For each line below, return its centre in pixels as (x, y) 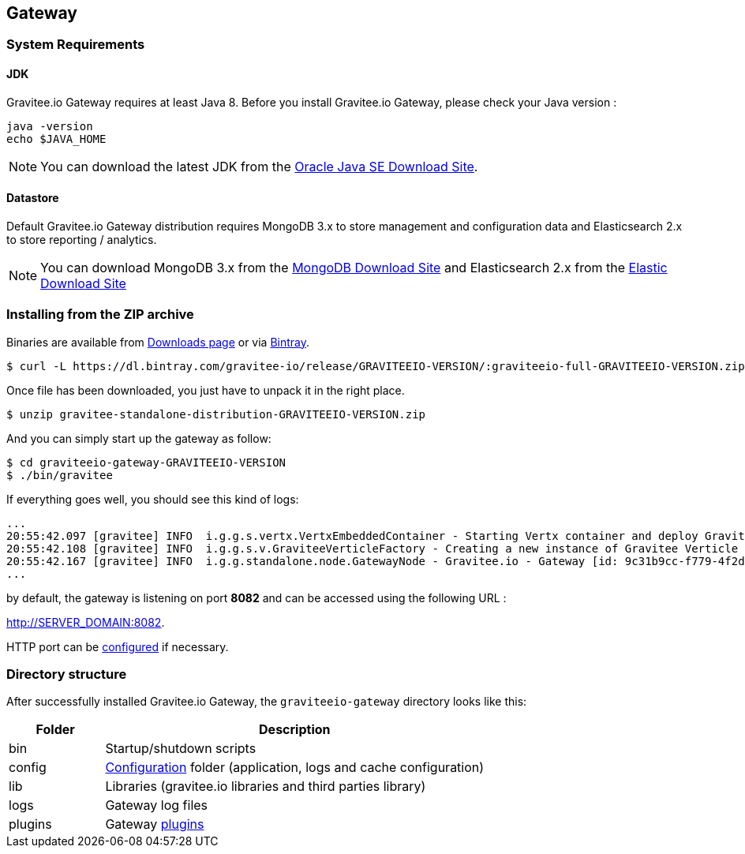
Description (295, 730)
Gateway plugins (155, 824)
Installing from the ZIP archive (100, 315)
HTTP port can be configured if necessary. (118, 646)
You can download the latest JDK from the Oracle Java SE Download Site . (259, 166)
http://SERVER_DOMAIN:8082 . (86, 622)
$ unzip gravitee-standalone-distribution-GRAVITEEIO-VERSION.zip (216, 414)
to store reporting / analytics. (82, 239)
